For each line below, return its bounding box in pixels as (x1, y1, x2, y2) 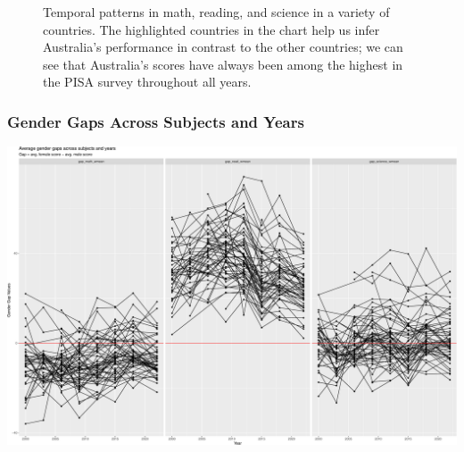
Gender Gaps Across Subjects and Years (7, 110, 304, 132)
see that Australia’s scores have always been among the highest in (43, 54, 403, 73)
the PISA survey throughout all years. (43, 72, 252, 91)
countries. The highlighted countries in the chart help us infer (43, 20, 380, 38)
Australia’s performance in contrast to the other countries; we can (43, 38, 403, 56)
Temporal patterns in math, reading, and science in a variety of (43, 3, 390, 21)
